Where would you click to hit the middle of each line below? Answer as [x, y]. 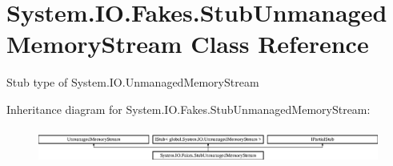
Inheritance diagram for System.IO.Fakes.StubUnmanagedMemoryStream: [188, 109]
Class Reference [280, 44]
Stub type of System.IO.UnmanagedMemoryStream [133, 82]
